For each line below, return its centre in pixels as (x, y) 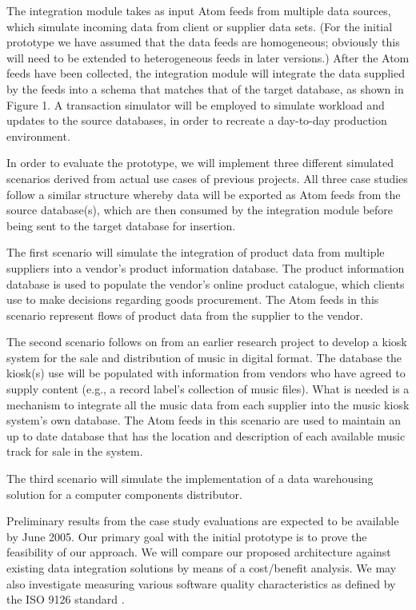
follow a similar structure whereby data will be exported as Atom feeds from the (204, 194)
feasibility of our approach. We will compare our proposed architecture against (199, 552)
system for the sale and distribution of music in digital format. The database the (204, 357)
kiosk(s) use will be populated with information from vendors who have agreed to (206, 373)
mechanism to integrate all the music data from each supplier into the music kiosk (208, 404)
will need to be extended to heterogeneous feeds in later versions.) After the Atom (208, 57)
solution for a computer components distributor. (124, 494)
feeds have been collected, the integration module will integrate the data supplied (206, 73)
